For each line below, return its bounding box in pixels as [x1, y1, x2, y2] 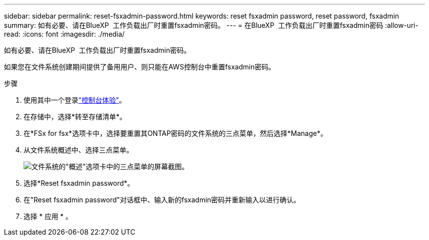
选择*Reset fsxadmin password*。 [24, 179, 134, 187]
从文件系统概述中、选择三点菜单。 [24, 146, 133, 154]
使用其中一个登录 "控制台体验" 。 [24, 96, 126, 104]
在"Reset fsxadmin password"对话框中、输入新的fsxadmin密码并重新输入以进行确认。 [24, 196, 301, 204]
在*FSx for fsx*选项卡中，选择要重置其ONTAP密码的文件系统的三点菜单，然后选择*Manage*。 [24, 129, 328, 137]
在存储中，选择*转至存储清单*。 [24, 112, 127, 121]
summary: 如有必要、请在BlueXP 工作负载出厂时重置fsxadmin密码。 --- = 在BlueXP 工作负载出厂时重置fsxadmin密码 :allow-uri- [4, 21, 419, 29]
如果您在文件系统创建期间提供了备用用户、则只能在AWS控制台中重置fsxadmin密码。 [4, 63, 275, 71]
